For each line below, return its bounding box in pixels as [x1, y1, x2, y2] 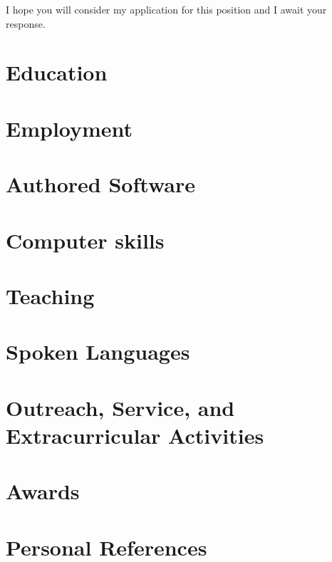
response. [6, 16, 46, 31]
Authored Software [6, 170, 195, 199]
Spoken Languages [6, 337, 190, 366]
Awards [6, 477, 80, 506]
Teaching [6, 281, 95, 310]
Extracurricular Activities [6, 420, 264, 449]
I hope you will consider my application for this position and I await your [6, 2, 327, 16]
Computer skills [6, 225, 165, 254]
